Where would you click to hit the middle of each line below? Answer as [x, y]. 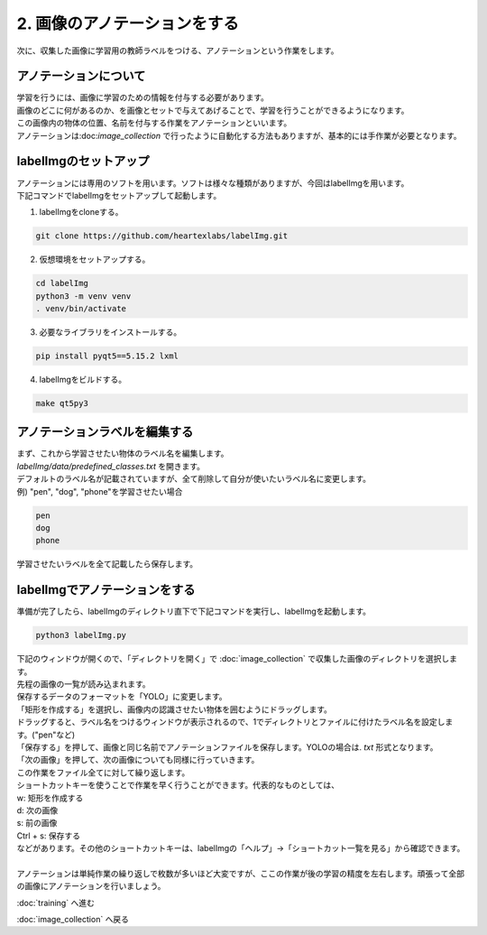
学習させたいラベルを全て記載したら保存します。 [107, 564]
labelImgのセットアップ [83, 161]
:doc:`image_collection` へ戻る [73, 920]
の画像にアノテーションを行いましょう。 [91, 886]
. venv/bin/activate [81, 309]
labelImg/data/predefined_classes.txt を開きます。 [111, 466]
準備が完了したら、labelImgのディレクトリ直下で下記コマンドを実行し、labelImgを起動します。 [194, 611]
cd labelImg [62, 283]
